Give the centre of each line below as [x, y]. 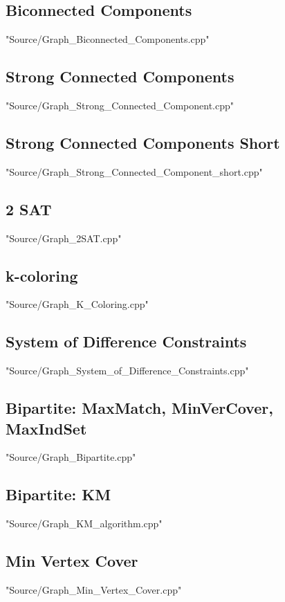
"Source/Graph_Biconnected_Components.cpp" [108, 39]
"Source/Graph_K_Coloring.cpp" [77, 304]
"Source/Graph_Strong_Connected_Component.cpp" [120, 105]
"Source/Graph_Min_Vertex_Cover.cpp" [94, 589]
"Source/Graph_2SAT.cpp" [64, 238]
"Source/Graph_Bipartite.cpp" [71, 457]
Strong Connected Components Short [143, 142]
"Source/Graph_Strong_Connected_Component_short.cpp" [134, 171]
